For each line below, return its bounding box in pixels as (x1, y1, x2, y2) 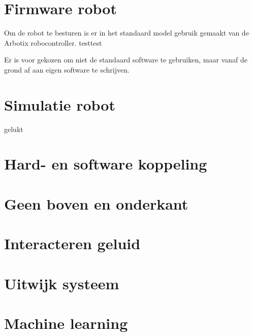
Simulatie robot (4, 94, 115, 115)
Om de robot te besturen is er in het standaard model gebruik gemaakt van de (4, 27, 249, 38)
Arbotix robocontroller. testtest (4, 37, 102, 48)
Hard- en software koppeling (4, 153, 207, 174)
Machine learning (4, 312, 128, 333)
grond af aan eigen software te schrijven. (4, 64, 130, 75)
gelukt (4, 123, 23, 134)
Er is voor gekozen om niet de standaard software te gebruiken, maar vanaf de (4, 54, 247, 65)
